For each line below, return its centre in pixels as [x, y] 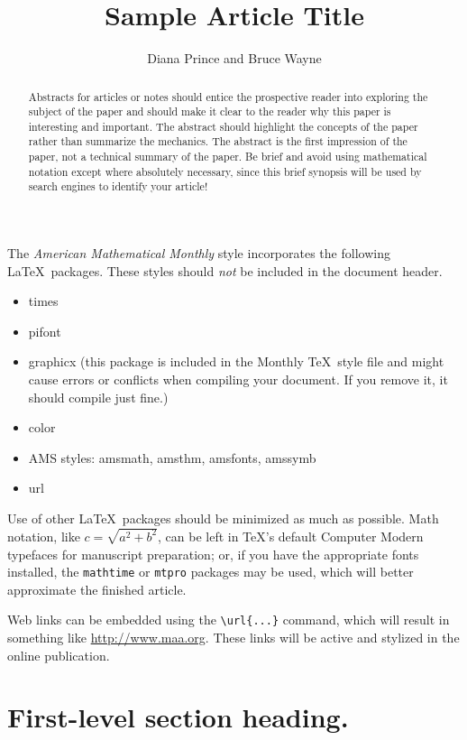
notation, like [44, 536]
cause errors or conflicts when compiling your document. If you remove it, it [238, 379]
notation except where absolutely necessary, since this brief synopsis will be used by [225, 171]
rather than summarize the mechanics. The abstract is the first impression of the [218, 141]
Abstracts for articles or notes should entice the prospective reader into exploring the [228, 96]
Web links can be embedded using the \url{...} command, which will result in [229, 620]
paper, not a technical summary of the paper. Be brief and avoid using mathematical [228, 157]
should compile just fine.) [98, 397]
